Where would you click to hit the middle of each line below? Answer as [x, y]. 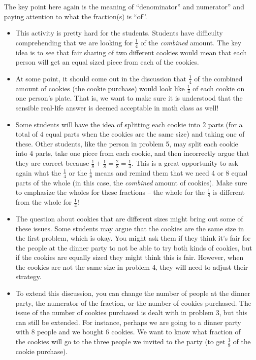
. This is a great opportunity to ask [185, 163]
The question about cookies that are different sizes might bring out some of [129, 218]
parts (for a [225, 124]
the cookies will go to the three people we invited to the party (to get [120, 342]
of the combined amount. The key [191, 42]
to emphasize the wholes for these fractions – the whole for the [110, 192]
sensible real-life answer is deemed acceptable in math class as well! [117, 108]
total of [27, 134]
